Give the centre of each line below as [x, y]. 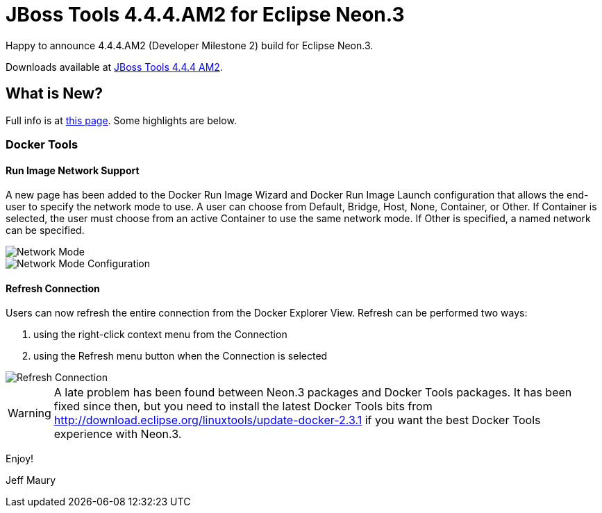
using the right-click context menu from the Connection [160, 335]
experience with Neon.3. [118, 434]
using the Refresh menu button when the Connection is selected [181, 356]
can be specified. [45, 230]
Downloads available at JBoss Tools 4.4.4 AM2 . [114, 67]
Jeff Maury [31, 480]
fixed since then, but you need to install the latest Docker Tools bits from [243, 406]
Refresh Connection [53, 288]
